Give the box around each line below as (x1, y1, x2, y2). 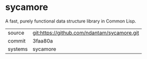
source (8, 29, 24, 36)
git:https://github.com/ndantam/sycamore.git (32, 29, 139, 36)
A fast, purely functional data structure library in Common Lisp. (5, 18, 136, 24)
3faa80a (32, 37, 53, 44)
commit (8, 37, 26, 44)
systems (8, 45, 28, 52)
